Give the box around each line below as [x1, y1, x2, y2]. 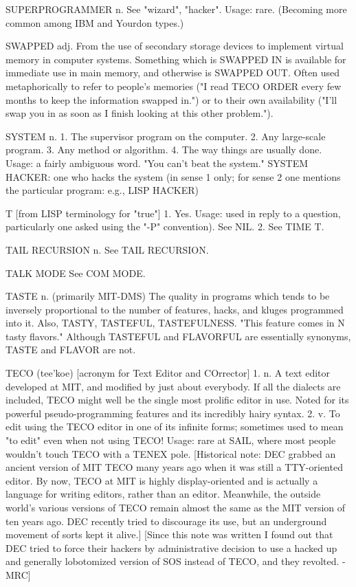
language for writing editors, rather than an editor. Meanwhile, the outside [5, 487, 321, 501]
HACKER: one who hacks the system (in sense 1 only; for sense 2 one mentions [5, 169, 341, 184]
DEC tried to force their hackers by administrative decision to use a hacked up [5, 540, 337, 555]
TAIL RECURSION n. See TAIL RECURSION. [5, 242, 209, 256]
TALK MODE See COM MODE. [5, 265, 146, 280]
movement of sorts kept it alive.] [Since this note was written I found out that [5, 527, 333, 542]
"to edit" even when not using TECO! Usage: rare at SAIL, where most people [5, 433, 336, 447]
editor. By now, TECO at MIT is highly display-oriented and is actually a [5, 473, 318, 487]
